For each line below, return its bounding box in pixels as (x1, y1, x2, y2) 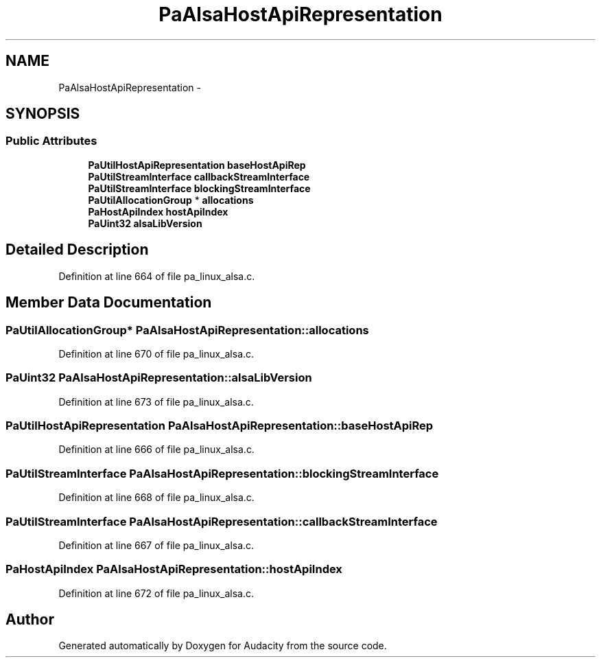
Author (5, 611, 54, 629)
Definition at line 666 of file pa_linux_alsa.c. (58, 443, 255, 456)
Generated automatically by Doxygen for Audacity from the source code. (58, 640, 387, 652)
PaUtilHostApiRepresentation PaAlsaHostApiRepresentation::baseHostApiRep (5, 419, 434, 432)
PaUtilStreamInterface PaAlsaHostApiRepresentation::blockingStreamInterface (5, 466, 439, 480)
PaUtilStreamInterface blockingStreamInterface (88, 182, 311, 194)
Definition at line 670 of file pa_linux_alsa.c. (58, 347, 255, 360)
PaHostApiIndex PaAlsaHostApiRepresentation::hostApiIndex (5, 562, 342, 577)
